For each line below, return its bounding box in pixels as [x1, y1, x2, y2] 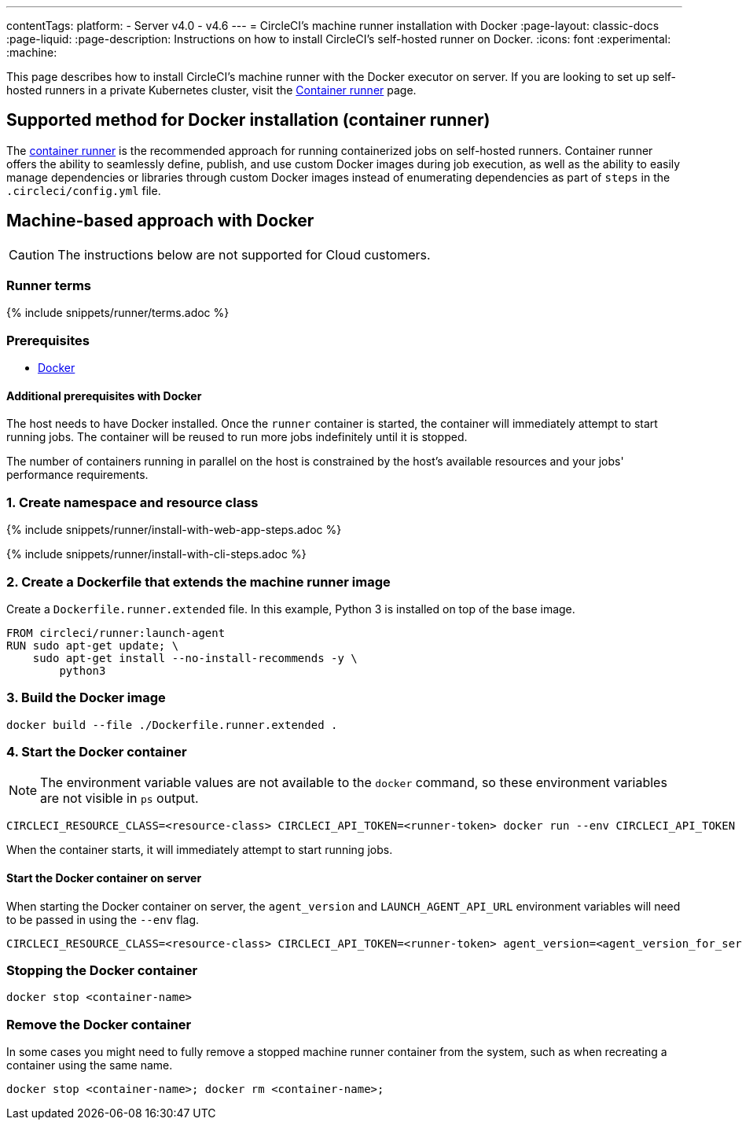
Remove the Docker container [6, 1016, 192, 1032]
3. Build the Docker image [6, 690, 166, 706]
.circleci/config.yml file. [6, 183, 161, 197]
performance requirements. [6, 468, 149, 482]
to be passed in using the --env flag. [6, 912, 200, 926]
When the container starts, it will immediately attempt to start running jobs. [6, 843, 393, 857]
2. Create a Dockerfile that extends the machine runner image [6, 573, 391, 590]
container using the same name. [6, 1058, 173, 1073]
